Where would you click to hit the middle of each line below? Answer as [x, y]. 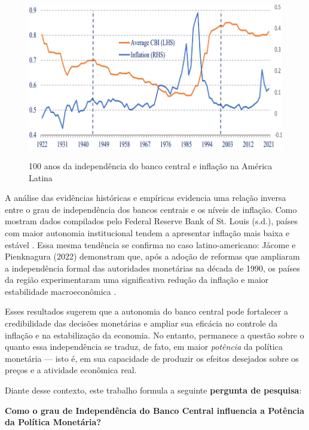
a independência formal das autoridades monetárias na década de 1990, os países [152, 268]
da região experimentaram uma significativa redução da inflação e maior [137, 280]
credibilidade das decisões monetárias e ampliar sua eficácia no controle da [141, 323]
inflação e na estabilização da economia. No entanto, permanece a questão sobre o [154, 335]
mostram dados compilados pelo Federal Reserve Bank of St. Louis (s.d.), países [151, 221]
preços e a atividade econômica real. [71, 370]
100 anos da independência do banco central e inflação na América [151, 165]
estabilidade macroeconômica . [61, 291]
